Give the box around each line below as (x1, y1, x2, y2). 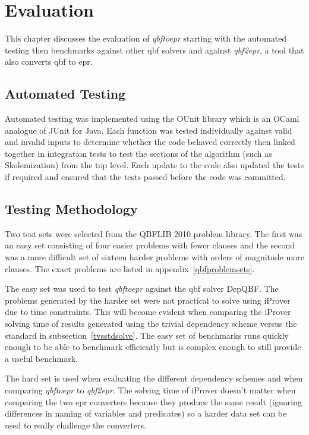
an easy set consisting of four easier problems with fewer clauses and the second (5, 239, 295, 251)
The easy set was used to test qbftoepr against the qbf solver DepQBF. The (5, 282, 279, 295)
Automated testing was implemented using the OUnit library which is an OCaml (5, 112, 299, 125)
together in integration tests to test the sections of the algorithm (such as (5, 147, 272, 159)
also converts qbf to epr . (5, 55, 93, 68)
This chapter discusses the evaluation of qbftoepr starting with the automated (5, 32, 287, 45)
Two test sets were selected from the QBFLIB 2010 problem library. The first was (5, 227, 302, 239)
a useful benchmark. (5, 352, 78, 364)
